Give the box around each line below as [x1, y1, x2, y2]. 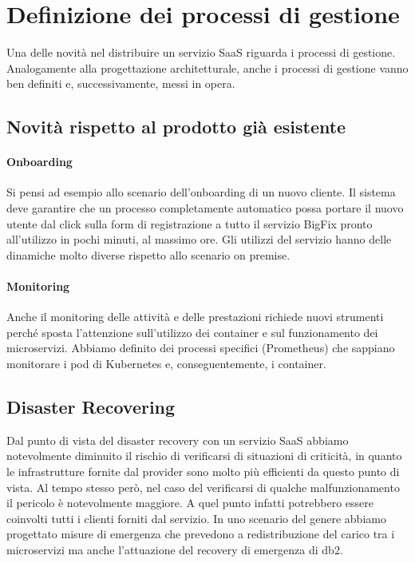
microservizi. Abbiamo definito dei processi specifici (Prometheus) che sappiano [6, 339, 395, 356]
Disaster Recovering [6, 394, 176, 419]
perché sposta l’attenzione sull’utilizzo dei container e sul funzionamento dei [6, 323, 378, 340]
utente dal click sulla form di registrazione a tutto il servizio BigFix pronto [6, 215, 373, 232]
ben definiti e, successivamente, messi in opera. [6, 75, 235, 92]
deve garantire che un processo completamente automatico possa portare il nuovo [6, 200, 404, 216]
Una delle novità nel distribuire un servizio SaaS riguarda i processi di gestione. [6, 44, 396, 61]
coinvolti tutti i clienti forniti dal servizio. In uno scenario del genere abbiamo [6, 509, 386, 526]
